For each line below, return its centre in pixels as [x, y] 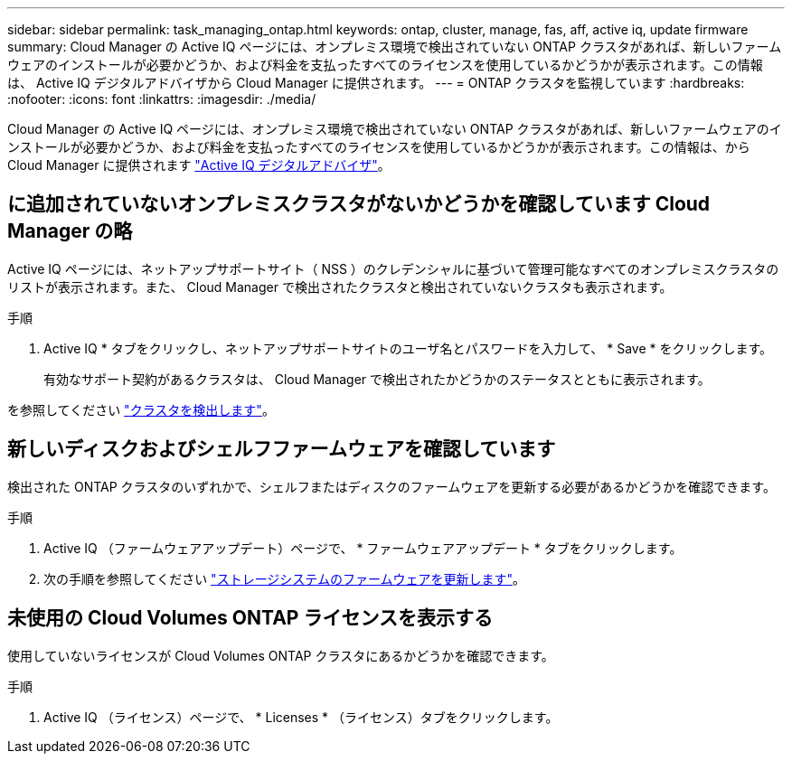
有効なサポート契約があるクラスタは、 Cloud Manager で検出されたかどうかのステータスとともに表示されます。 [377, 379]
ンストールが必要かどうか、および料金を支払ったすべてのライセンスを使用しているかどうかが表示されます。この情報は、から [379, 147]
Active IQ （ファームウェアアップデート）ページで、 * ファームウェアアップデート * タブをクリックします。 [363, 548]
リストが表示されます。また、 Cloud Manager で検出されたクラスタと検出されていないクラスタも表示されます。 [340, 287]
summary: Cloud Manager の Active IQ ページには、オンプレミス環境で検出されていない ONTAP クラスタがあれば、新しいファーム [395, 47]
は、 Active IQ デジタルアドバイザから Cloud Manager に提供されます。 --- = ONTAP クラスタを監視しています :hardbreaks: [376, 83]
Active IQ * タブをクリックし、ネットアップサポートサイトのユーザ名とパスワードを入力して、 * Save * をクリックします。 [408, 348]
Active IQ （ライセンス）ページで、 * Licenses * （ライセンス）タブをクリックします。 [301, 717]
